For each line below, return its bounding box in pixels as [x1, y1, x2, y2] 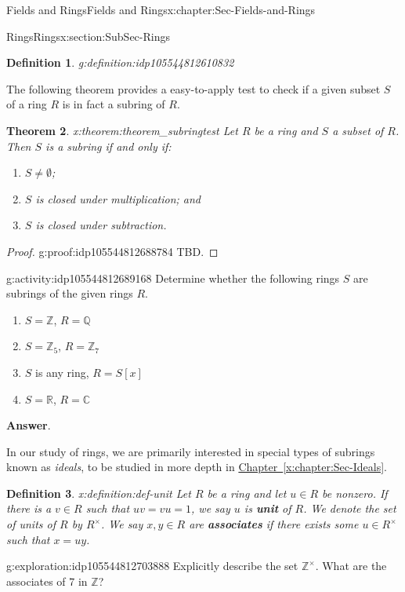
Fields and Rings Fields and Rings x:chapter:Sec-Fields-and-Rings [6, 2, 316, 17]
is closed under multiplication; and [35, 190, 201, 206]
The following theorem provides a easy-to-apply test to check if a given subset [6, 80, 381, 97]
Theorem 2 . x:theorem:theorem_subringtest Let [6, 122, 238, 138]
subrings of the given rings [6, 285, 133, 301]
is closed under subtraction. [35, 217, 167, 233]
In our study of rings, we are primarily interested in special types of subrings [6, 443, 375, 459]
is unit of [244, 500, 291, 517]
